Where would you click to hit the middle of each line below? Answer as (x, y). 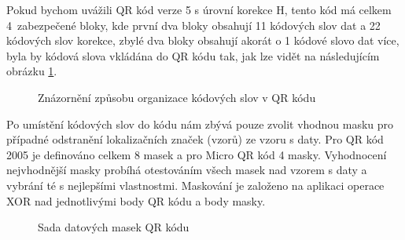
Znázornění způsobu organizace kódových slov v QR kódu (177, 97)
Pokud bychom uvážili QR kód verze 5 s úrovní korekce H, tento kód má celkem (199, 9)
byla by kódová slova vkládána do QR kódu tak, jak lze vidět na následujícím (193, 55)
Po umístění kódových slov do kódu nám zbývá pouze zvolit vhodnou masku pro (200, 124)
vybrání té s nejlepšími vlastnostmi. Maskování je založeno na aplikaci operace (195, 185)
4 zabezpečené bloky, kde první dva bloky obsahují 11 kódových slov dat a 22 (193, 25)
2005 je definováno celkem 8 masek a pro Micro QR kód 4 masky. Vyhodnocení (197, 154)
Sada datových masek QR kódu (114, 227)
